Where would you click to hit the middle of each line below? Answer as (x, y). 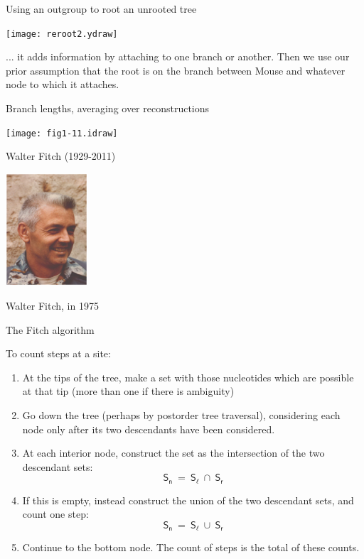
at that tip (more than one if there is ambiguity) (128, 391)
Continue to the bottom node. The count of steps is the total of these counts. (191, 547)
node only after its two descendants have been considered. (149, 429)
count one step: (55, 514)
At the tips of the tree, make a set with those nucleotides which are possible (188, 377)
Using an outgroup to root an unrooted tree (101, 9)
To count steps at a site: (58, 353)
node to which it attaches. (63, 84)
